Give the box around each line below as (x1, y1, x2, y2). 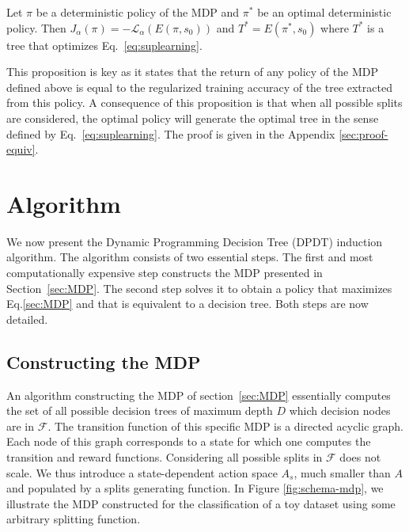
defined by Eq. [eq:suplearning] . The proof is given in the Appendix (6, 125, 335, 142)
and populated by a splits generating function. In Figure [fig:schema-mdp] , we (6, 480, 384, 496)
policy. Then (6, 19, 66, 36)
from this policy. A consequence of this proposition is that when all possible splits (6, 94, 403, 111)
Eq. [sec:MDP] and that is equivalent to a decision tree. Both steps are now (6, 295, 369, 312)
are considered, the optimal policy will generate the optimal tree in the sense (6, 109, 379, 126)
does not (339, 449, 381, 465)
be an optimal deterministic (257, 4, 392, 20)
